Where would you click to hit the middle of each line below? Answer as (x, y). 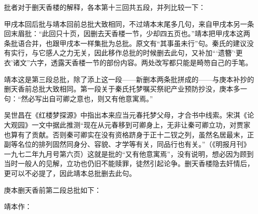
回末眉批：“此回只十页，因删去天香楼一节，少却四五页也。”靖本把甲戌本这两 (127, 33)
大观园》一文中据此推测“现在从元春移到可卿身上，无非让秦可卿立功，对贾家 (127, 124)
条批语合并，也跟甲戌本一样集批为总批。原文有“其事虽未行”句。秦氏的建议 (126, 43)
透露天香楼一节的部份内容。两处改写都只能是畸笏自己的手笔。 (152, 62)
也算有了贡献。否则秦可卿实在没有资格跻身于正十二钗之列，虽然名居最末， (126, 134)
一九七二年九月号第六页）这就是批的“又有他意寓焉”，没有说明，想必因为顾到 (129, 153)
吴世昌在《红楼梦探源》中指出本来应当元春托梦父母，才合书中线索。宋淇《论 (129, 115)
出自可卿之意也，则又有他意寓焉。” (97, 98)
